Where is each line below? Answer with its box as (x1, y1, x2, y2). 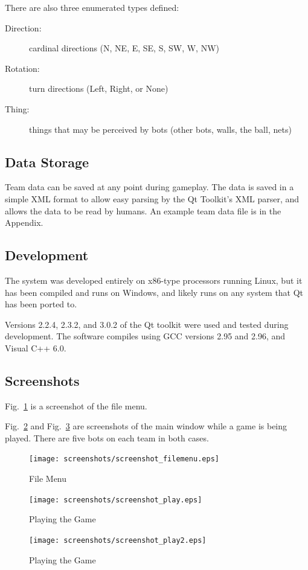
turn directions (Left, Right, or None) (29, 82, 168, 95)
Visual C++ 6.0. (5, 341, 66, 354)
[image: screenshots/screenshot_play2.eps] (29, 536, 207, 545)
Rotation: (5, 62, 40, 74)
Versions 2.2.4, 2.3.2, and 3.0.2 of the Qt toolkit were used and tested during (5, 318, 289, 330)
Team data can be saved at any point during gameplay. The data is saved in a (5, 181, 294, 193)
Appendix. (5, 216, 43, 229)
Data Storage (5, 152, 89, 171)
